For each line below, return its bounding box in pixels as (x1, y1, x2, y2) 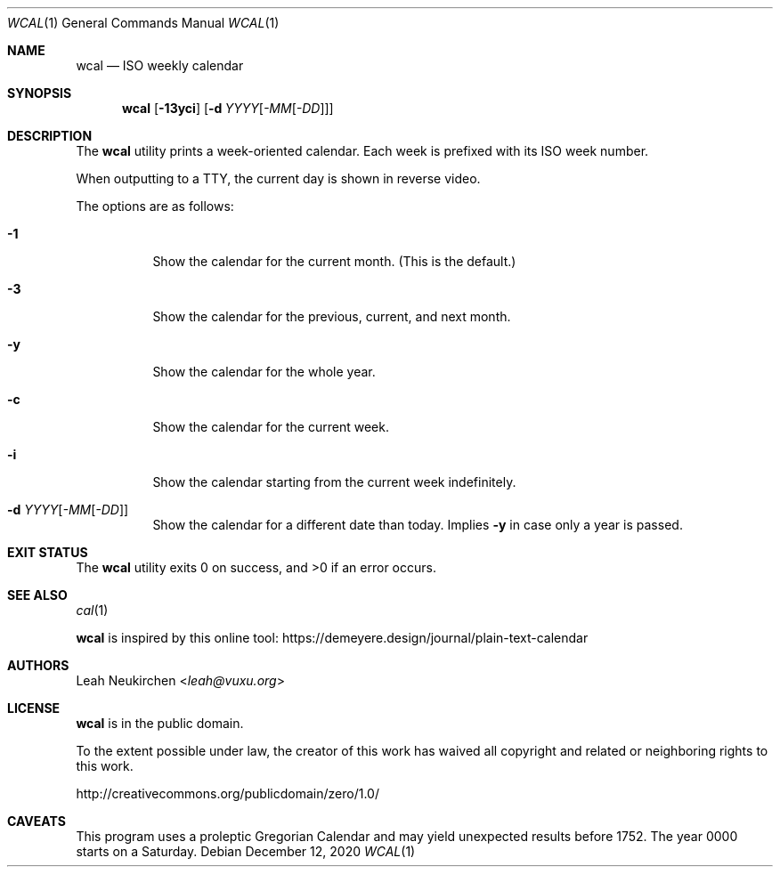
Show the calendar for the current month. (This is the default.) (152, 254, 516, 269)
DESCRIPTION (7, 128, 93, 143)
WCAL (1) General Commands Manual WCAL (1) (7, 15, 280, 30)
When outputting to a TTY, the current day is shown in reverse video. (76, 171, 481, 186)
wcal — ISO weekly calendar (76, 58, 244, 73)
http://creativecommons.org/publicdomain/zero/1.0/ (76, 786, 379, 801)
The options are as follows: (76, 198, 234, 214)
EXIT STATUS (7, 545, 88, 560)
